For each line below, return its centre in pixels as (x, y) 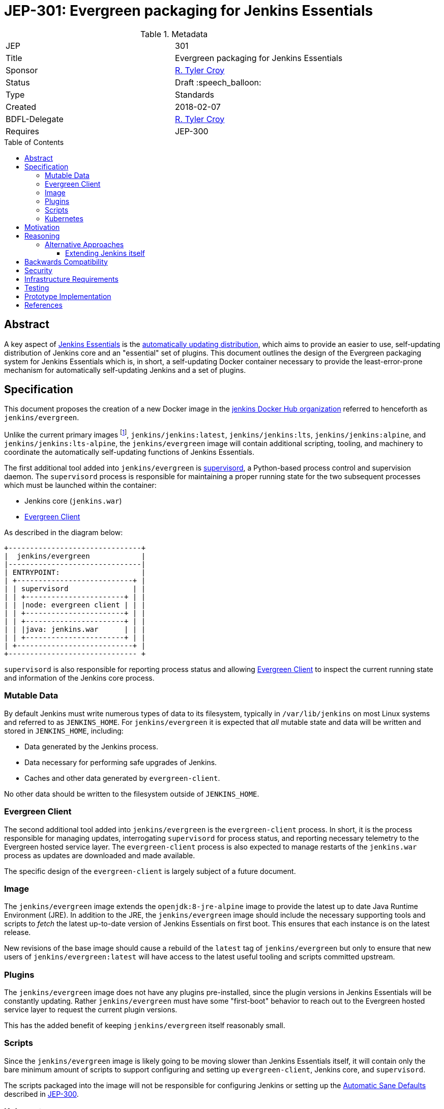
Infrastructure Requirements (71, 279)
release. (18, 932)
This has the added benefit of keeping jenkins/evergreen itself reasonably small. (145, 1026)
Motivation (42, 227)
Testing (37, 287)
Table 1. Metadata (174, 34)
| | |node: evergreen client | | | (75, 605)
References (43, 305)
